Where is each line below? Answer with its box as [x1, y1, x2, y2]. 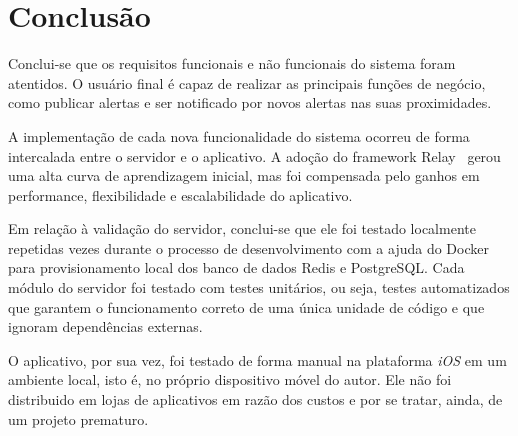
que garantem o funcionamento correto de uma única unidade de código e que [8, 296, 485, 317]
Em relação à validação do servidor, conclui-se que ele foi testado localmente [8, 218, 476, 239]
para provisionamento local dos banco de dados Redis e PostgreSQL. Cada [8, 257, 465, 278]
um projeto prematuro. [8, 408, 149, 429]
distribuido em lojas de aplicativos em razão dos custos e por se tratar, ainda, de [8, 389, 503, 410]
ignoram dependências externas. [8, 316, 203, 337]
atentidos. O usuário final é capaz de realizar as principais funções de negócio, [8, 72, 486, 93]
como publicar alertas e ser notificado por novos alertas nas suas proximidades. [8, 92, 492, 113]
